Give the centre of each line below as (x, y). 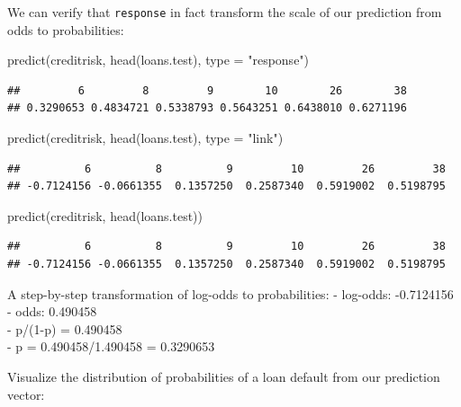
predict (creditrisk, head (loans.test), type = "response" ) (158, 60)
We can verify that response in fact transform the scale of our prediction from (225, 12)
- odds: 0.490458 (52, 311)
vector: (26, 394)
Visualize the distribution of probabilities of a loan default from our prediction (224, 376)
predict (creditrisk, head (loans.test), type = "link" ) (145, 138)
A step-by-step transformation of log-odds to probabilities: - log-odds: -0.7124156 (230, 293)
